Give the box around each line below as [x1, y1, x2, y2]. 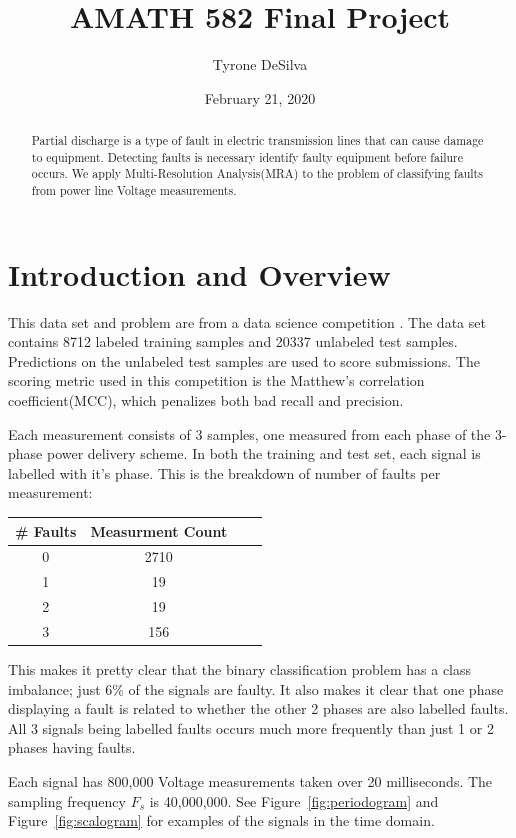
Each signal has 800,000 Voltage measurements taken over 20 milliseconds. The [8, 770, 493, 791]
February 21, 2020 [204, 87, 316, 108]
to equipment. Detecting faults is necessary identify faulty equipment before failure [31, 148, 464, 165]
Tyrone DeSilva [212, 54, 308, 75]
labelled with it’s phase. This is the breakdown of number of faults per [8, 462, 441, 483]
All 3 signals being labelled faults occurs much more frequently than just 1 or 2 [8, 717, 494, 738]
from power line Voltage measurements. [31, 182, 237, 199]
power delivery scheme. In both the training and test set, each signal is [46, 443, 481, 464]
